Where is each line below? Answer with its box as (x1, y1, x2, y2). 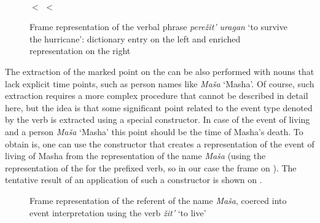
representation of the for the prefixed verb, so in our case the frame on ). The (5, 161, 297, 174)
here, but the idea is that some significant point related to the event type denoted (5, 101, 313, 114)
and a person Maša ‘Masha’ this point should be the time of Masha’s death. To (5, 125, 303, 138)
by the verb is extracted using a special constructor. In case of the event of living (5, 113, 310, 126)
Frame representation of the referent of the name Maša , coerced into (29, 194, 287, 206)
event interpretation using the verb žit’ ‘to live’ (29, 206, 206, 219)
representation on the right (29, 44, 131, 57)
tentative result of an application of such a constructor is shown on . (5, 173, 262, 186)
